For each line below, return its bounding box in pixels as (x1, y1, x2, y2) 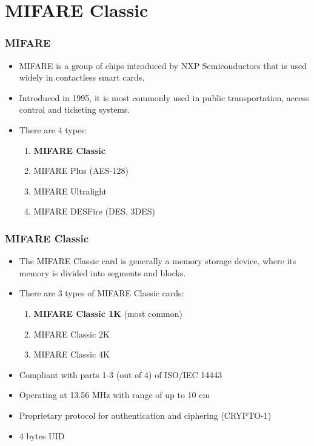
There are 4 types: (19, 123, 87, 136)
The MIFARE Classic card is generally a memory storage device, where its (19, 255, 296, 267)
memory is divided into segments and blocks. (19, 266, 186, 279)
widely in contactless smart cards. (19, 71, 145, 84)
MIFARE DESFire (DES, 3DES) (33, 205, 155, 218)
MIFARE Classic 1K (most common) (33, 307, 182, 319)
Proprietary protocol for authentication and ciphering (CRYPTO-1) (19, 408, 272, 421)
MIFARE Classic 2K (33, 327, 110, 340)
